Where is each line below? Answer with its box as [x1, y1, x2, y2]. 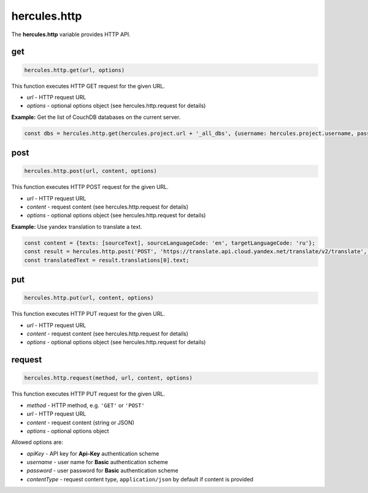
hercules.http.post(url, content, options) [24, 167, 158, 175]
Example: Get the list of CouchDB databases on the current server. [11, 113, 181, 121]
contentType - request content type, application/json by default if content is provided [26, 475, 254, 483]
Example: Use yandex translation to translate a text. [11, 223, 142, 230]
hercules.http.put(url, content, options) [24, 294, 154, 302]
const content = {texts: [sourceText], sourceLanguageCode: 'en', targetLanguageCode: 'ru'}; [24, 239, 316, 246]
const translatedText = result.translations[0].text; [24, 256, 190, 264]
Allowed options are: [11, 438, 64, 446]
